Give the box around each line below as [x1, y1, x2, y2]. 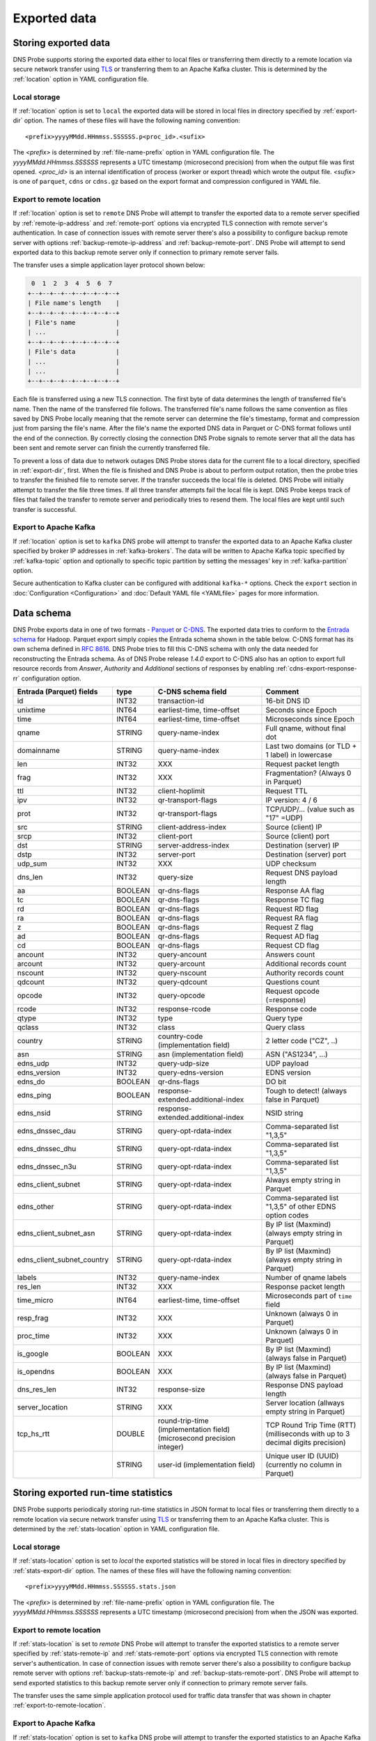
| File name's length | [27, 299, 120, 307]
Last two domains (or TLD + [265, 741, 357, 751]
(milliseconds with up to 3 [265, 1428, 350, 1438]
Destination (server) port [265, 850, 347, 859]
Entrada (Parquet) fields [17, 687, 98, 696]
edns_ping [17, 1090, 52, 1100]
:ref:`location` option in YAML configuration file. [13, 75, 149, 83]
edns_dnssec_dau [17, 1125, 77, 1135]
